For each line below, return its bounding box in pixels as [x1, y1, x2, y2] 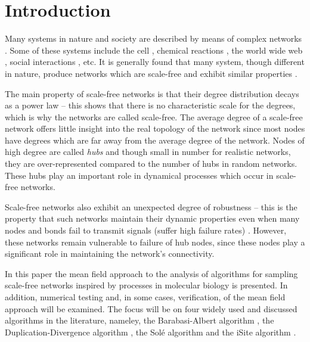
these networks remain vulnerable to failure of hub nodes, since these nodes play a [5, 235, 305, 248]
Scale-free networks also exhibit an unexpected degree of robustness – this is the [5, 200, 297, 213]
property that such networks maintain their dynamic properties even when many [5, 212, 300, 225]
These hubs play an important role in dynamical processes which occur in [5, 169, 274, 181]
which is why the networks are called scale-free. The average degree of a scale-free [5, 110, 303, 123]
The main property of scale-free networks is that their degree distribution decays [5, 87, 299, 100]
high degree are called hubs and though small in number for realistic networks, [5, 145, 291, 158]
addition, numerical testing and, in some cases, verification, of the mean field [5, 291, 286, 303]
